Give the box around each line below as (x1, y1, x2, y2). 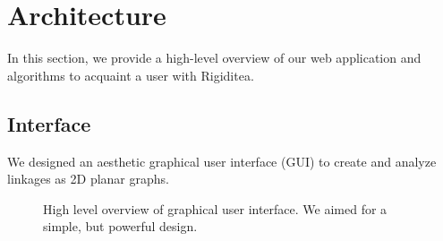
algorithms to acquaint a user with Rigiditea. (7, 65, 254, 84)
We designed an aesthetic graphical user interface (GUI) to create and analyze (7, 151, 437, 170)
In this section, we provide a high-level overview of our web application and (7, 48, 422, 67)
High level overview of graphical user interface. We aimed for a (43, 199, 388, 218)
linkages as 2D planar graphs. (7, 169, 169, 188)
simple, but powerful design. (43, 217, 198, 236)
